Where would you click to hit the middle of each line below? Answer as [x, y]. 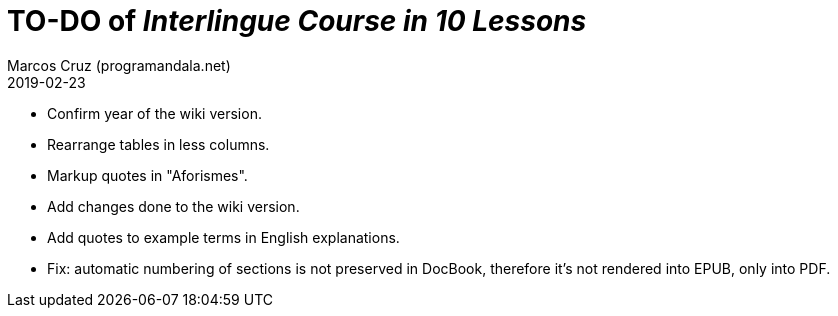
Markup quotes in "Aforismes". [147, 175]
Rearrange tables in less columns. [158, 144]
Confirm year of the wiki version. [154, 113]
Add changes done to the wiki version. [173, 206]
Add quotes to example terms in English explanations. [223, 237]
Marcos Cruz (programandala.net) [119, 65]
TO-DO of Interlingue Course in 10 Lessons [297, 21]
